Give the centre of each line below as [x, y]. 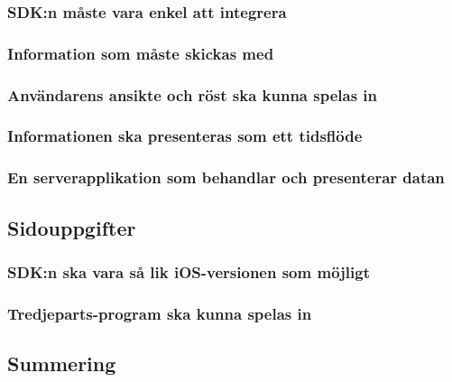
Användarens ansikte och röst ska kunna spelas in [192, 94]
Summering [62, 363]
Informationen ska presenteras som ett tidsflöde [185, 136]
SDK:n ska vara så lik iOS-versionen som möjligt [189, 271]
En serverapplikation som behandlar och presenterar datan [226, 177]
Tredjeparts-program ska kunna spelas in [160, 313]
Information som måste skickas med [141, 53]
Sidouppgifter [72, 227]
